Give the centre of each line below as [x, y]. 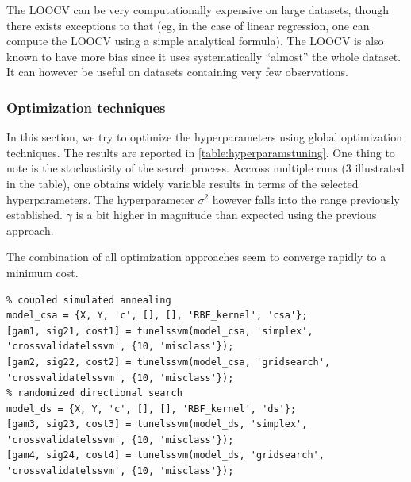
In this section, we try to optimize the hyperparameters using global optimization [205, 137]
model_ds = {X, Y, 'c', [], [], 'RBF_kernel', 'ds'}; [152, 409]
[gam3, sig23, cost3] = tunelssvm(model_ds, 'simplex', [157, 424]
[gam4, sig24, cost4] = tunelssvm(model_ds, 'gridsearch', [165, 455]
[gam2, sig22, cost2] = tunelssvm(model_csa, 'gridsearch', [169, 362]
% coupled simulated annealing [89, 300]
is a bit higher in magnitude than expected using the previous [226, 215]
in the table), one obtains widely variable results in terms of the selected [182, 183]
